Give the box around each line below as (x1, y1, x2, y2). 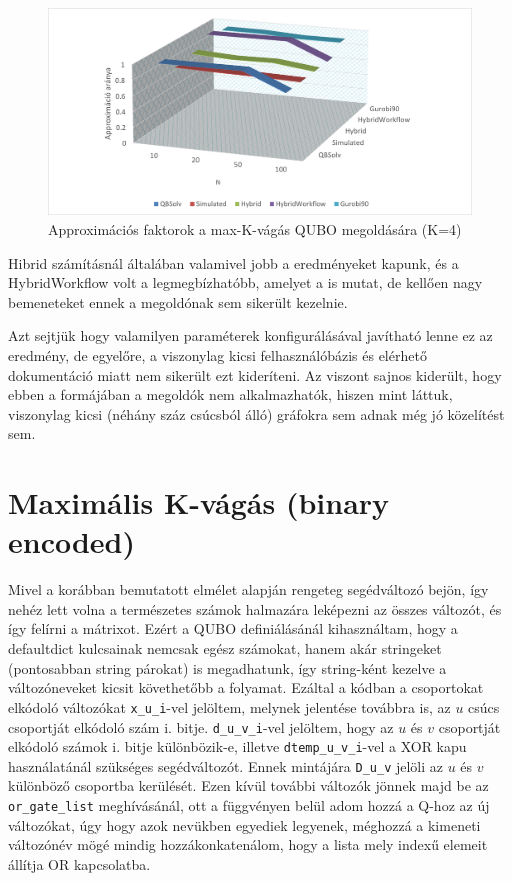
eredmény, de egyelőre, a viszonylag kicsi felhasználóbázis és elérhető (8, 345, 427, 365)
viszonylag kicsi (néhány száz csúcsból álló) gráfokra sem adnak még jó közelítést (8, 403, 505, 424)
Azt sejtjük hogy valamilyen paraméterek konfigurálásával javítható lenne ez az (8, 325, 493, 346)
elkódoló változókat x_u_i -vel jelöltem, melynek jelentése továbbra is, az (8, 696, 451, 717)
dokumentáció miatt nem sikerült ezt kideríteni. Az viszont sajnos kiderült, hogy (8, 364, 502, 385)
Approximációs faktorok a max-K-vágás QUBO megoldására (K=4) (48, 219, 462, 240)
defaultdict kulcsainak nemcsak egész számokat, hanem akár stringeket (8, 638, 442, 659)
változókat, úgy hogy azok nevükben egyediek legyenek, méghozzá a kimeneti (8, 814, 481, 835)
